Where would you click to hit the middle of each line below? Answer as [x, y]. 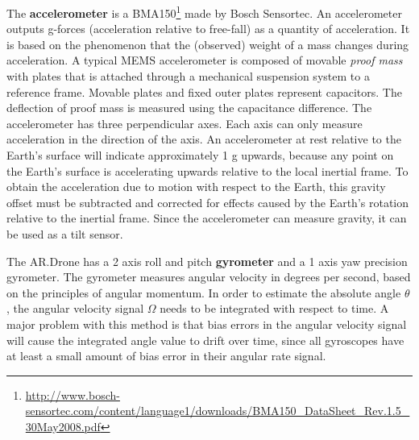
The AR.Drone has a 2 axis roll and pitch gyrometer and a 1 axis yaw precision [207, 261]
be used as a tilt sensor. [65, 233]
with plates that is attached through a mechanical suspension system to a [188, 76]
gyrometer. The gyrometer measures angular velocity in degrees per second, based [209, 277]
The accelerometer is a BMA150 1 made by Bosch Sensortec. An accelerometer [204, 12]
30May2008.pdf [63, 426]
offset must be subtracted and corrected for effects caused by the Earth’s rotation [208, 202]
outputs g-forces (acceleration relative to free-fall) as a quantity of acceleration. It [208, 29]
